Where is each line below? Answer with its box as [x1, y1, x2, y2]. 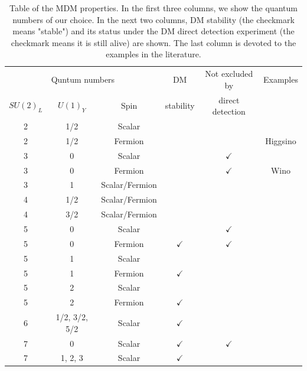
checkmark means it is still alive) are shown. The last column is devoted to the [11, 36, 296, 48]
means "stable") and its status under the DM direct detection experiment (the [12, 25, 295, 37]
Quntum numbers [51, 73, 115, 86]
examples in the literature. [106, 48, 201, 60]
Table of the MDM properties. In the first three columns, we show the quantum [9, 2, 298, 14]
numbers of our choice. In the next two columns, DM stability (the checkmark [12, 13, 295, 25]
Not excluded [205, 67, 253, 80]
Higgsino [265, 134, 296, 147]
